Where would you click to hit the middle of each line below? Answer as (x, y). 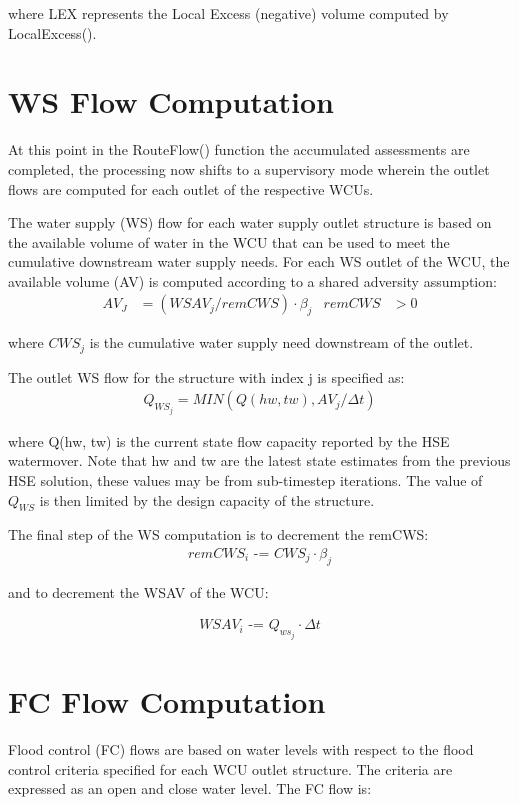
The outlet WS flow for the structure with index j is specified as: (206, 376)
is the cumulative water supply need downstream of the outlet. (281, 342)
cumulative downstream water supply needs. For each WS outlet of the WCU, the (259, 261)
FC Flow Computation (167, 701)
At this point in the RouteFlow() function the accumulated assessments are (239, 149)
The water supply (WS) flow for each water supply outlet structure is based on (250, 222)
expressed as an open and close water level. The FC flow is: (190, 788)
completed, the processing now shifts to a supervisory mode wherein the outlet (249, 168)
